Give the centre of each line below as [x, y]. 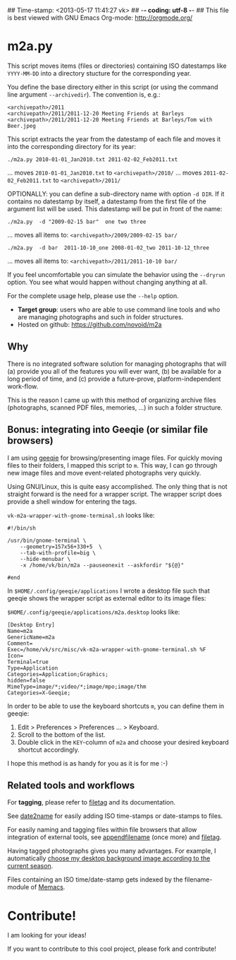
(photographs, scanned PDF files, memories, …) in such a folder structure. [115, 407]
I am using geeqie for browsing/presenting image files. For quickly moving [115, 458]
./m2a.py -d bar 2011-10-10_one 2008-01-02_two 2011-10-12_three [108, 248]
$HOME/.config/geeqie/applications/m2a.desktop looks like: [94, 612]
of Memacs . [48, 887]
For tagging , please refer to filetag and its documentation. [92, 802]
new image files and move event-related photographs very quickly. [104, 473]
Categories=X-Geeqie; [39, 693]
